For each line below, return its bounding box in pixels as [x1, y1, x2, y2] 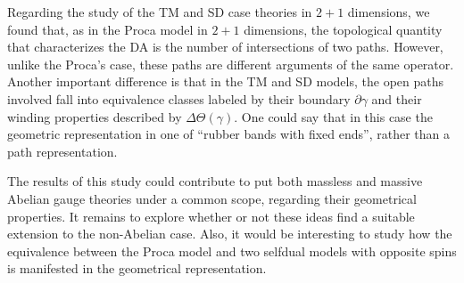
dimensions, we [347, 3, 430, 20]
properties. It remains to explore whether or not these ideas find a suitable [7, 206, 415, 225]
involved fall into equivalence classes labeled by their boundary [7, 89, 351, 108]
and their [371, 89, 422, 108]
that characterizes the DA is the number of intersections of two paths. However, [7, 37, 443, 56]
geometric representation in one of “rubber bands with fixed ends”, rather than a [7, 125, 450, 143]
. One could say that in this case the [234, 107, 433, 125]
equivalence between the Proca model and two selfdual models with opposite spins [7, 241, 457, 260]
